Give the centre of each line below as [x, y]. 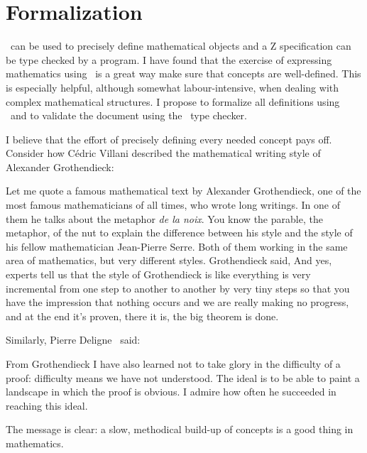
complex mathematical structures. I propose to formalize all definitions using [173, 101]
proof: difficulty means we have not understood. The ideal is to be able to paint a [183, 377]
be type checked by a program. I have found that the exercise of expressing [169, 59]
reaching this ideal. [47, 405]
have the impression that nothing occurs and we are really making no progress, [177, 302]
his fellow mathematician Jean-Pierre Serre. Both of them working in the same [177, 246]
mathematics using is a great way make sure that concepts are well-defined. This [183, 73]
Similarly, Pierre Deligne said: [73, 340]
